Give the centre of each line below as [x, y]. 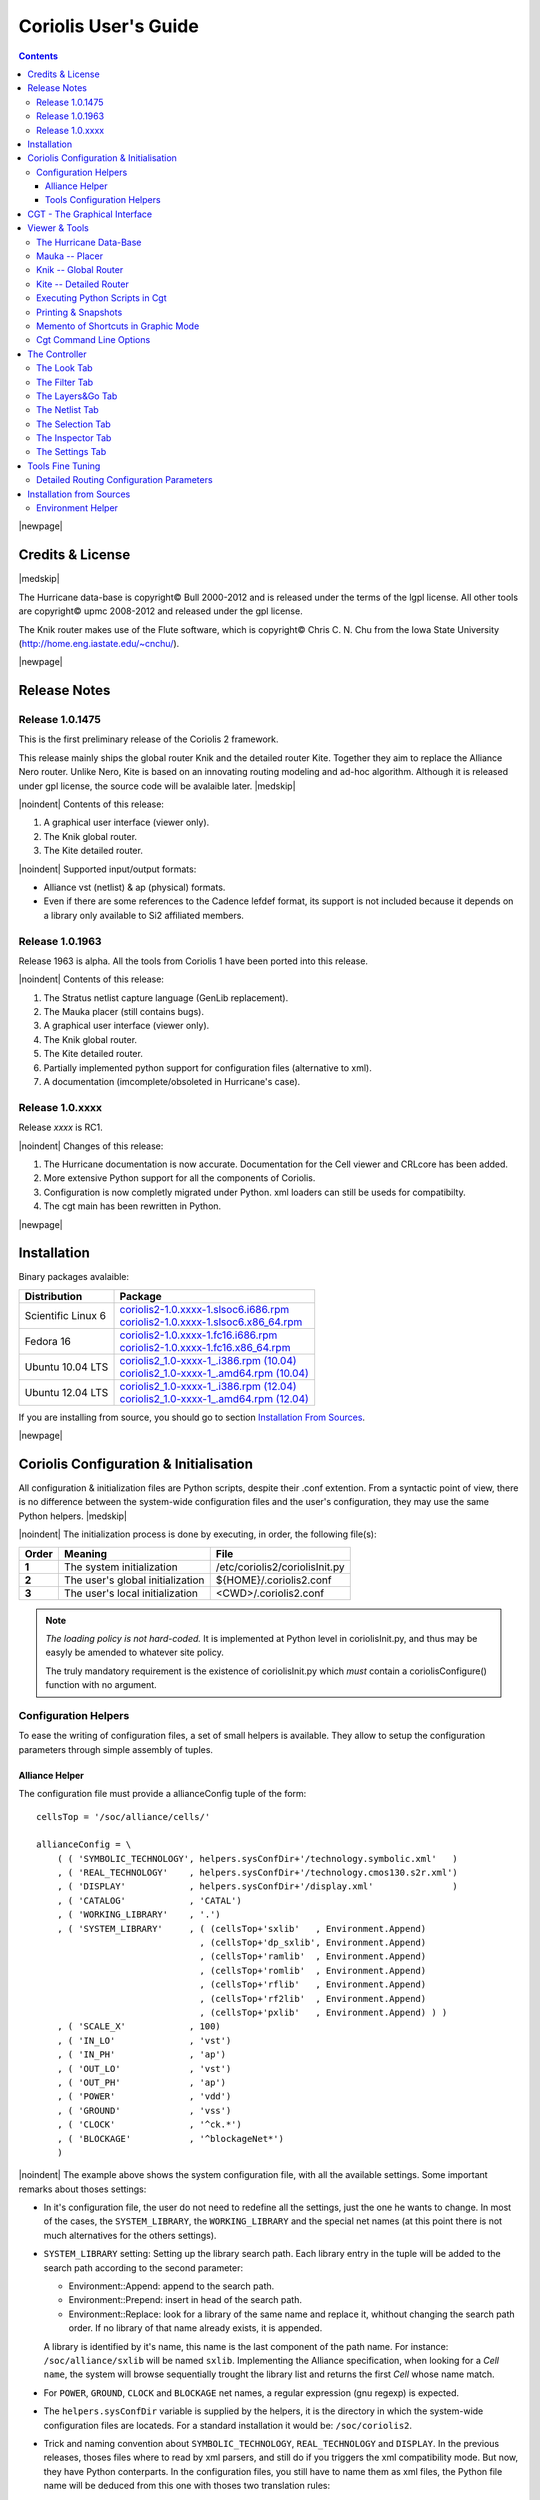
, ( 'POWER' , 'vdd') [144, 2096]
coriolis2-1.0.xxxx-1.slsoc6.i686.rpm [204, 1309]
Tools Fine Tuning [64, 466]
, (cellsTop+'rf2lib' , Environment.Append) [313, 1998]
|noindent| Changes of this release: [91, 1146]
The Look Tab [65, 368]
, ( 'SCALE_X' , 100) [139, 2026]
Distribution [53, 1296]
